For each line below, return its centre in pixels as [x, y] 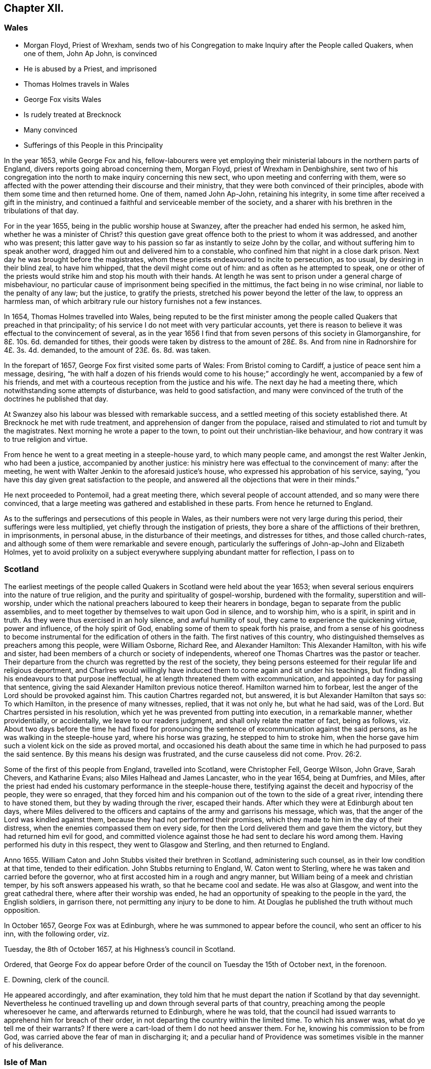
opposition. [22, 910]
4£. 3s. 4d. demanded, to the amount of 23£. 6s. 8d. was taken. [108, 350]
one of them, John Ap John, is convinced [90, 53]
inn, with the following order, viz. [57, 934]
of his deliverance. [34, 1045]
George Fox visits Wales [62, 99]
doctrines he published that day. [56, 399]
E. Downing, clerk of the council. [57, 979]
